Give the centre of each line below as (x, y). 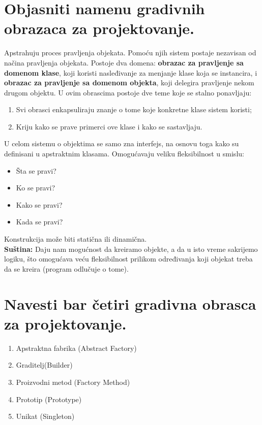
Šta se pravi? (36, 170)
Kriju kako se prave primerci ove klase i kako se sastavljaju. (109, 126)
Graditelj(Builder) (44, 365)
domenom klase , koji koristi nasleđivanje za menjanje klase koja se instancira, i (131, 72)
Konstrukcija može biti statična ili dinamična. (76, 239)
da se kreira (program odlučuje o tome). (66, 268)
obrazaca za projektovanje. (99, 28)
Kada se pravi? (39, 222)
